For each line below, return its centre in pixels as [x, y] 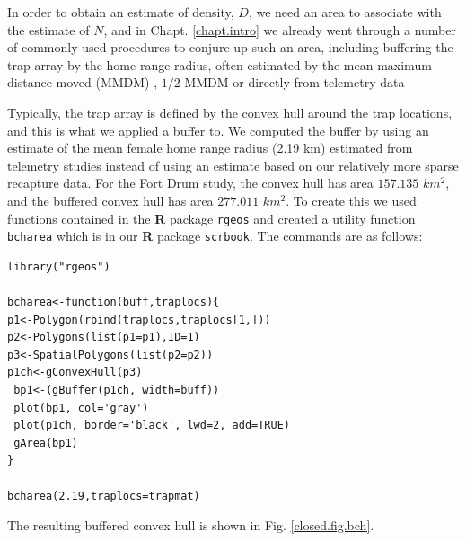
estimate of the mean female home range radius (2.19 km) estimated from [210, 148]
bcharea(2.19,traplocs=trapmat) [104, 496]
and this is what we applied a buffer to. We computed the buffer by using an [218, 130]
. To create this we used [351, 200]
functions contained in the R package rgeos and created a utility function [211, 218]
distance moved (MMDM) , [83, 82]
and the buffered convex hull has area [110, 200]
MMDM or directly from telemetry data [295, 82]
